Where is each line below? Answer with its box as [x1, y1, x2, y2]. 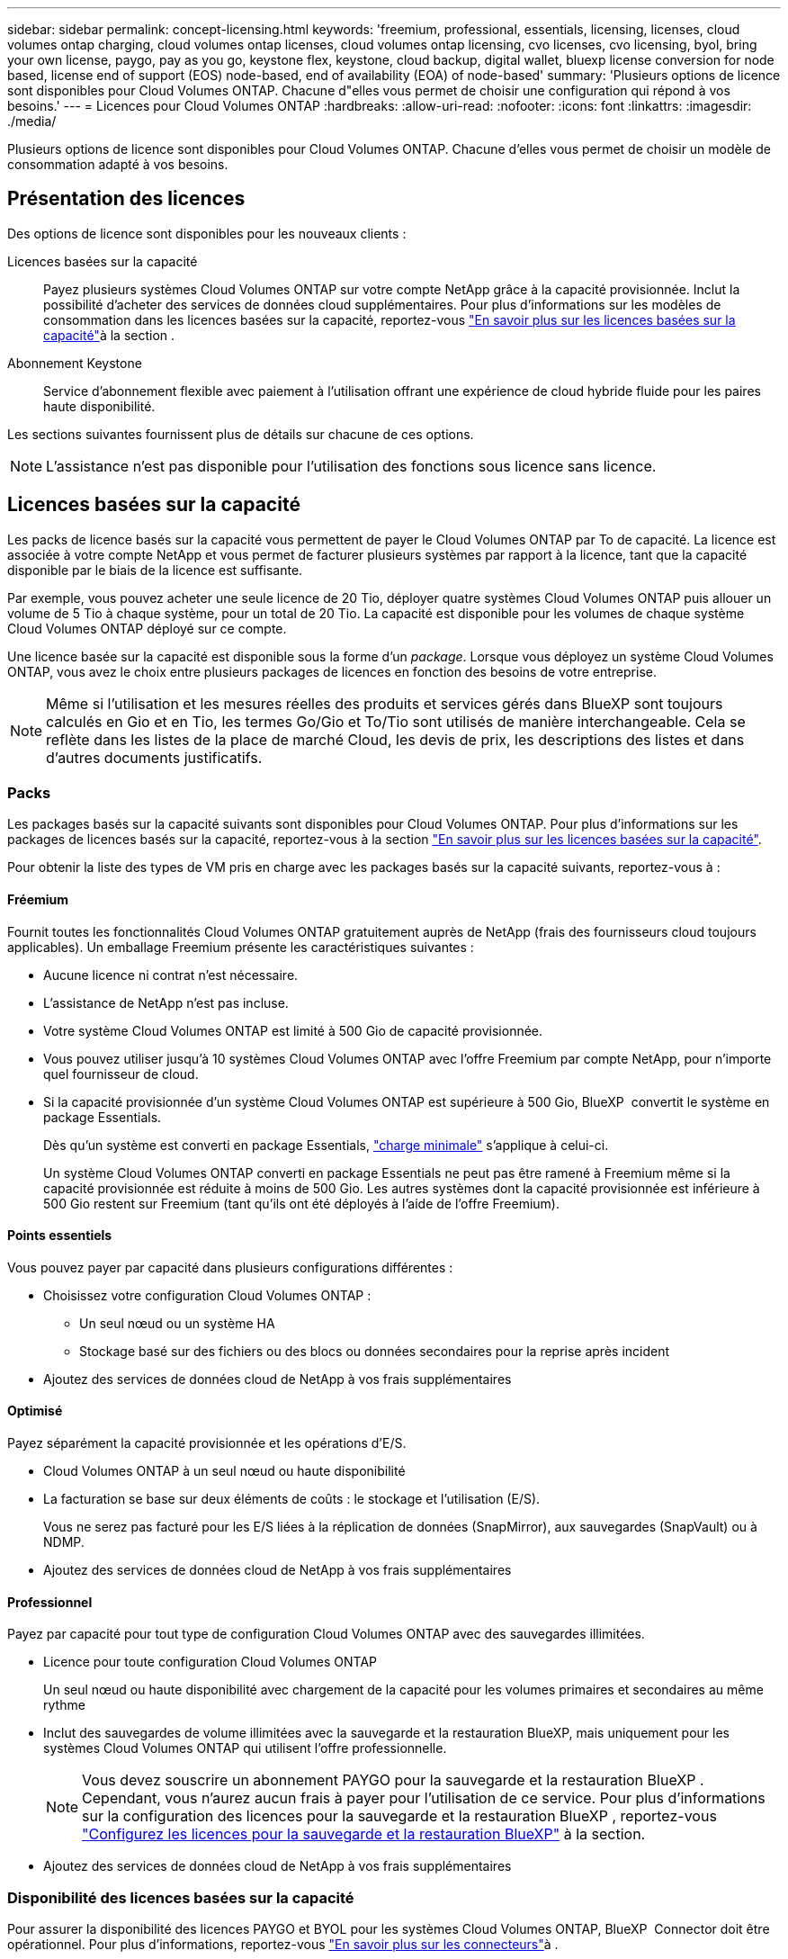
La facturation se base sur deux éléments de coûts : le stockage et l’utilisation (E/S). [43, 1491, 541, 1507]
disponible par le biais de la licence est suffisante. [7, 562, 303, 578]
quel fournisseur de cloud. [43, 1065, 199, 1082]
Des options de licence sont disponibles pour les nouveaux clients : [7, 225, 407, 241]
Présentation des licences [7, 187, 246, 211]
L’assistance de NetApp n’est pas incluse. [43, 994, 289, 1011]
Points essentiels [7, 1227, 112, 1244]
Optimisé [7, 1403, 63, 1419]
